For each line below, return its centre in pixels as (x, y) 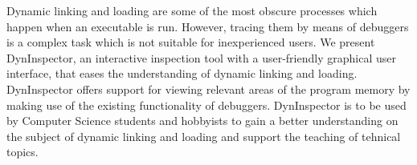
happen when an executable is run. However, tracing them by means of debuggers (208, 26)
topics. (22, 152)
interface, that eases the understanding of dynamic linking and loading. (182, 73)
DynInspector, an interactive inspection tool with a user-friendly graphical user (201, 57)
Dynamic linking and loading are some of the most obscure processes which (192, 10)
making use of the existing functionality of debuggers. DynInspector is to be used (206, 105)
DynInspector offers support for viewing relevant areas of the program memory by (208, 89)
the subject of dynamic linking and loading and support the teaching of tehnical (204, 136)
